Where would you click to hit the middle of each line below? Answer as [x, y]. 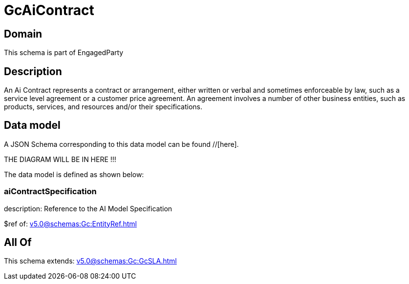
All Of [18, 243]
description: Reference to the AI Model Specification [88, 208]
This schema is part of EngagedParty [64, 53]
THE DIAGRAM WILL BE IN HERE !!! [60, 159]
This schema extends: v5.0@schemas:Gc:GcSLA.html [90, 261]
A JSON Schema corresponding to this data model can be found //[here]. [121, 144]
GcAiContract [49, 10]
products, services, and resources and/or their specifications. [103, 107]
